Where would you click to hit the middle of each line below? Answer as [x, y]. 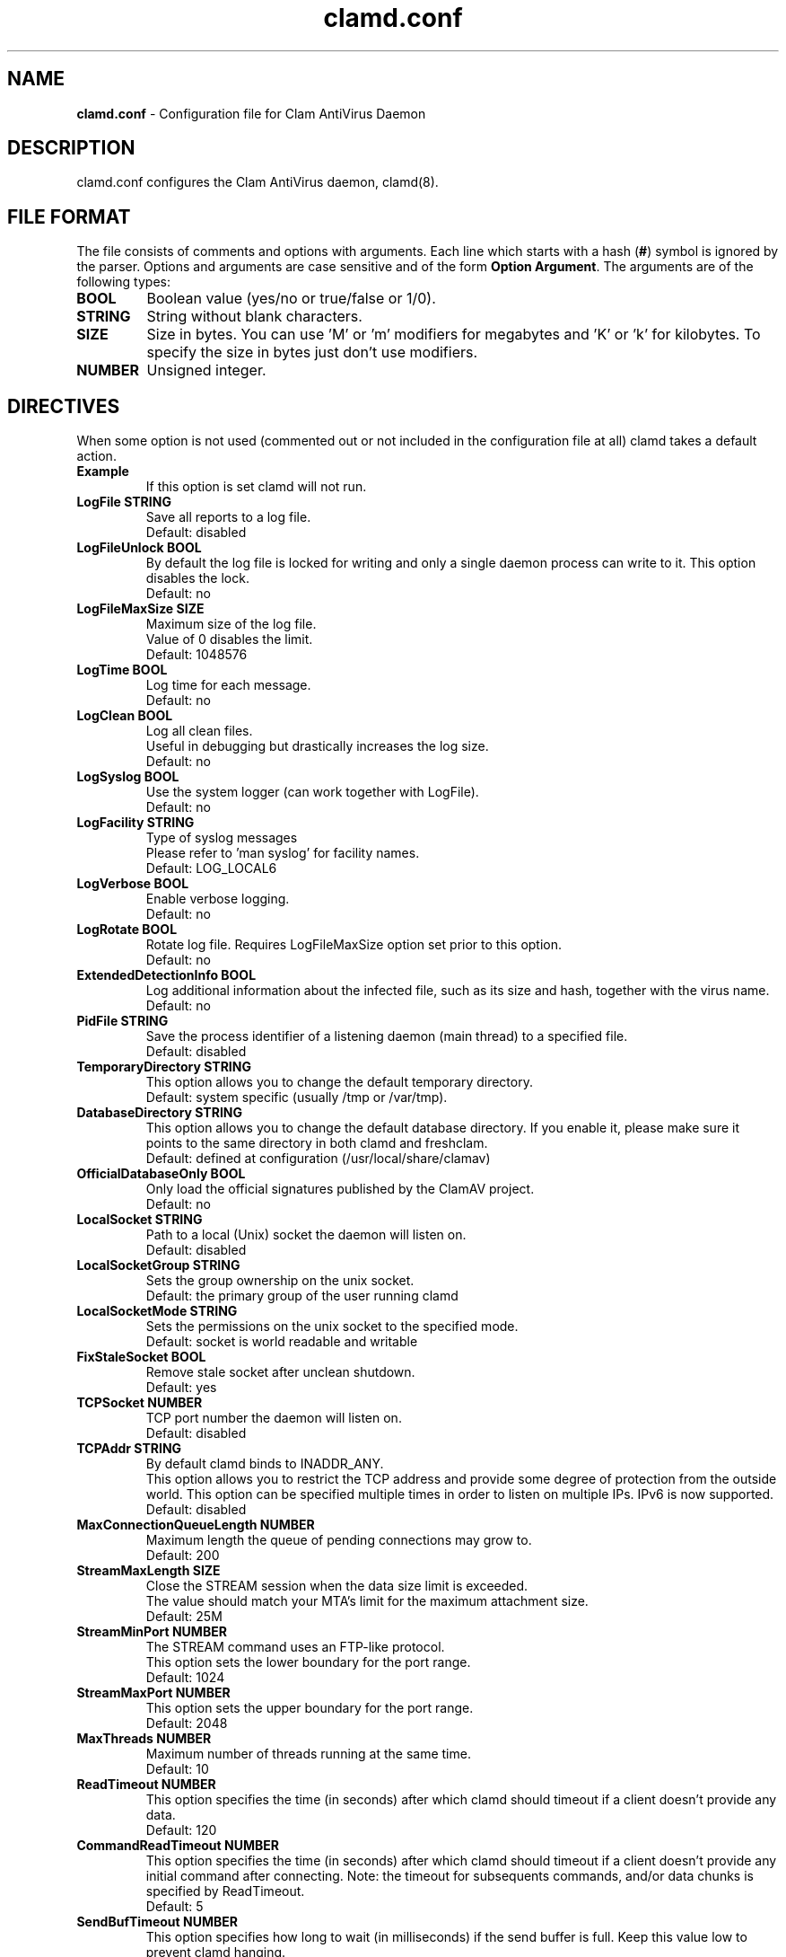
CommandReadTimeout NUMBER [178, 1846]
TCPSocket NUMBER [140, 1403]
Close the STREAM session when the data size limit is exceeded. [337, 1586]
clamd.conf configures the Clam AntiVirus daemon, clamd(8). [258, 182]
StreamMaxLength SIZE [148, 1571]
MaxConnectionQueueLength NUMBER [196, 1525]
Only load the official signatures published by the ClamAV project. [340, 1189]
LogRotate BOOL [127, 930]
